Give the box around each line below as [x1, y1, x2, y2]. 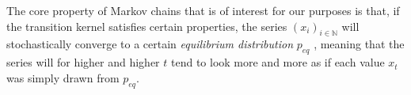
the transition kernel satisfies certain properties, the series [6, 17, 287, 34]
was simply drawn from [6, 69, 120, 85]
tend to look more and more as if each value [171, 54, 385, 70]
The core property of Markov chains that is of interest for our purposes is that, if [6, 2, 400, 18]
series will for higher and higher [6, 54, 160, 70]
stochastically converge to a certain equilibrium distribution [6, 36, 293, 52]
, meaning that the [314, 36, 405, 52]
